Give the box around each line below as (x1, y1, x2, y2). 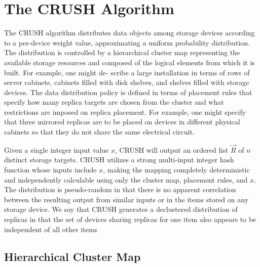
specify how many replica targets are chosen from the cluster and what (4, 97, 224, 107)
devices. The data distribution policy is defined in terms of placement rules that (4, 86, 252, 97)
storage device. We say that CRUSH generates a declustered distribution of (4, 204, 238, 214)
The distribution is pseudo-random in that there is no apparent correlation (4, 184, 236, 195)
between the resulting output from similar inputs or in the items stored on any (4, 194, 249, 204)
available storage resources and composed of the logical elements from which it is (4, 57, 255, 67)
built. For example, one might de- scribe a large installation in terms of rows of (4, 67, 250, 77)
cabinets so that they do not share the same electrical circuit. (4, 126, 195, 137)
